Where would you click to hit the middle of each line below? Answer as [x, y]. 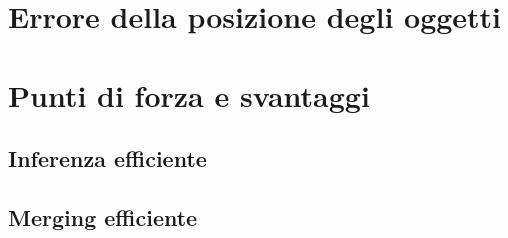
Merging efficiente [103, 216]
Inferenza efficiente [107, 158]
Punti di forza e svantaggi [189, 94]
